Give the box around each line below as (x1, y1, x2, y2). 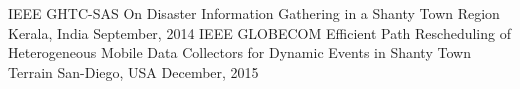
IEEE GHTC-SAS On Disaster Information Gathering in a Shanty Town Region (8, 3, 500, 23)
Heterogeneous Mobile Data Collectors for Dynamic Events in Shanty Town (8, 42, 471, 63)
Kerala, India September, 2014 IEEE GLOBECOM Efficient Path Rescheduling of (8, 22, 511, 43)
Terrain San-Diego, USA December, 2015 (8, 61, 259, 82)
